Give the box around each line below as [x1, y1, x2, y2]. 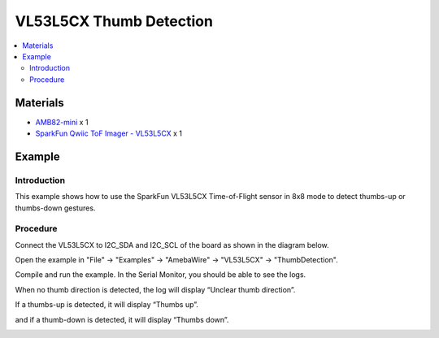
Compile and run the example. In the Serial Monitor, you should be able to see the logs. [15, 270, 306, 279]
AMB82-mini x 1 [35, 117, 89, 127]
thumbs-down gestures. [15, 203, 96, 213]
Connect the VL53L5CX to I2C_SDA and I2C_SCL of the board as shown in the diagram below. [15, 240, 329, 249]
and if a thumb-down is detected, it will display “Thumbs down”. [15, 314, 229, 324]
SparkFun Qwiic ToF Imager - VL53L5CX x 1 [35, 128, 183, 138]
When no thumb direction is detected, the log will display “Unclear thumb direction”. [15, 284, 296, 294]
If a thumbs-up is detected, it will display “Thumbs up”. [15, 300, 198, 310]
